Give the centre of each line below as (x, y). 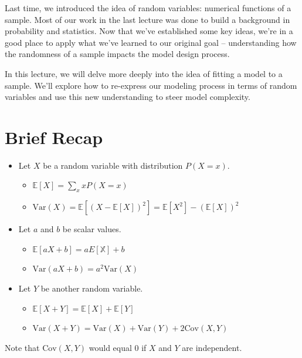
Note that (22, 347)
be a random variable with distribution (113, 165)
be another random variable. (92, 288)
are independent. (212, 347)
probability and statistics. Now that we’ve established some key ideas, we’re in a (149, 31)
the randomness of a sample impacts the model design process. (117, 54)
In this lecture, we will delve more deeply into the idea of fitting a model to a (144, 73)
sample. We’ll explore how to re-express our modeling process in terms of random (151, 85)
